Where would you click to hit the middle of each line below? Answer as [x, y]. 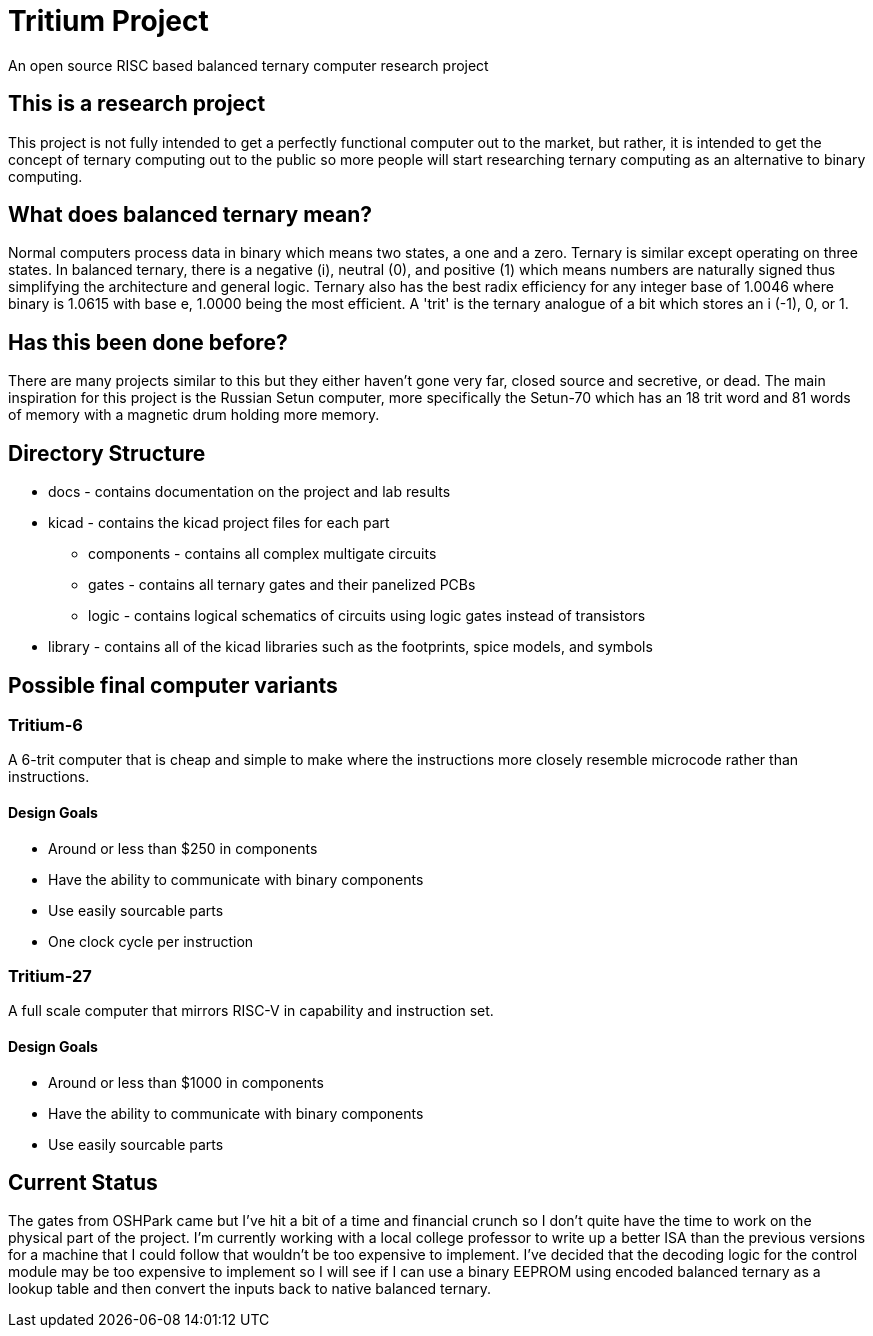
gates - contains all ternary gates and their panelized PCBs [282, 585]
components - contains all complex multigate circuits [262, 554]
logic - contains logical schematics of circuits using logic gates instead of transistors [367, 616]
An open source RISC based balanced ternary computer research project [248, 65]
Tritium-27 [50, 975]
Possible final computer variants [173, 685]
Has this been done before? [148, 342]
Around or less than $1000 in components [186, 1082]
